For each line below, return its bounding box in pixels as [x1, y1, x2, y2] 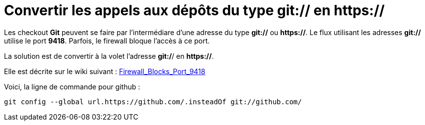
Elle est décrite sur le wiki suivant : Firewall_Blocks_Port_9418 [4, 67, 206, 76]
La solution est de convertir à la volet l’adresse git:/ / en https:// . [4, 51, 214, 60]
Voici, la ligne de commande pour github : [4, 82, 140, 91]
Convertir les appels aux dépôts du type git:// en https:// [4, 2, 385, 19]
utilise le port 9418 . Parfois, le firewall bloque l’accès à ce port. [4, 36, 210, 45]
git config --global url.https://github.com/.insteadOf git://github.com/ [4, 97, 302, 106]
